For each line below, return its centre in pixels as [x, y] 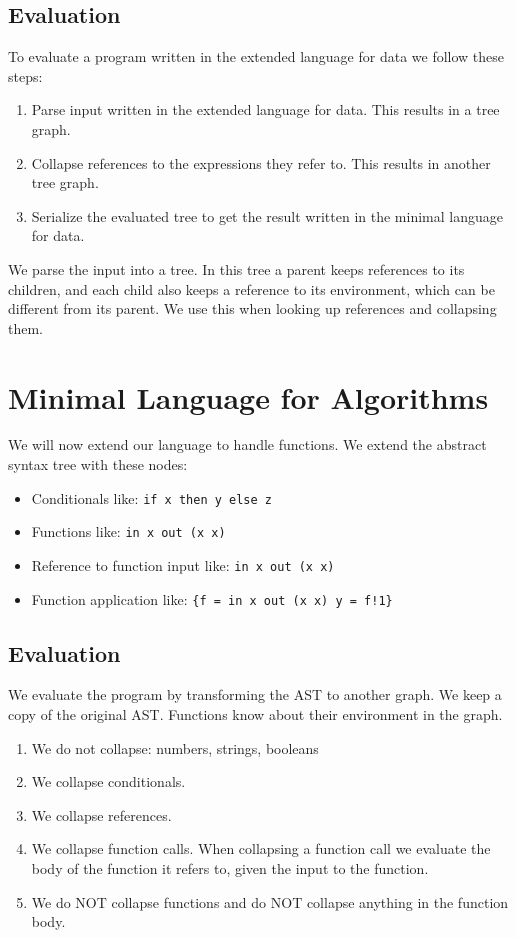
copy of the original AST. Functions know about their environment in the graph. [255, 714]
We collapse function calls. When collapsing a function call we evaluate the [261, 848]
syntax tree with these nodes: [98, 464]
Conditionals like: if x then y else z [151, 497]
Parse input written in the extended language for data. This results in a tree [265, 109]
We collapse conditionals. [108, 781]
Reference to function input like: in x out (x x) [183, 564]
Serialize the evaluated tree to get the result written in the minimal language [267, 215]
